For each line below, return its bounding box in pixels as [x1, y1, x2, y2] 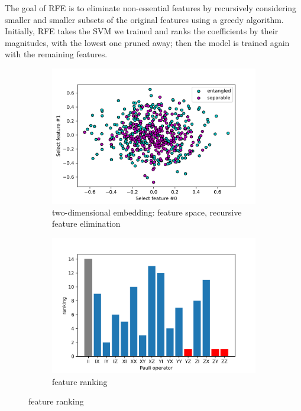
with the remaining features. [5, 48, 108, 60]
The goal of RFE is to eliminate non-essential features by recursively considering [5, 2, 297, 14]
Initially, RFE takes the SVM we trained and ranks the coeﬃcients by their [5, 25, 279, 37]
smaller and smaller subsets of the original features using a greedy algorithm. [5, 13, 284, 25]
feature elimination [52, 217, 121, 230]
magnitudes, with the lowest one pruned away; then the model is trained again [5, 36, 290, 48]
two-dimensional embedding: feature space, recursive [52, 206, 242, 218]
